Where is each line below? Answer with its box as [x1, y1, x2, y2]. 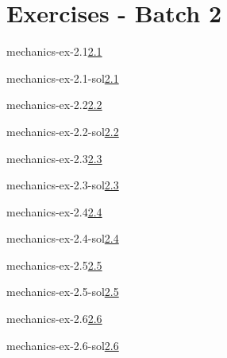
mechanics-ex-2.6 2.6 [6, 310, 102, 327]
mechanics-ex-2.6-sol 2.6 [6, 337, 119, 353]
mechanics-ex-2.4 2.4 [6, 203, 102, 220]
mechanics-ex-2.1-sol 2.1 [6, 69, 119, 86]
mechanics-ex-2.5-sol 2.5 [6, 283, 119, 300]
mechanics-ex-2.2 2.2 [6, 96, 102, 113]
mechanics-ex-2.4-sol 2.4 [6, 230, 119, 247]
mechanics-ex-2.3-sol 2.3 [6, 177, 119, 193]
